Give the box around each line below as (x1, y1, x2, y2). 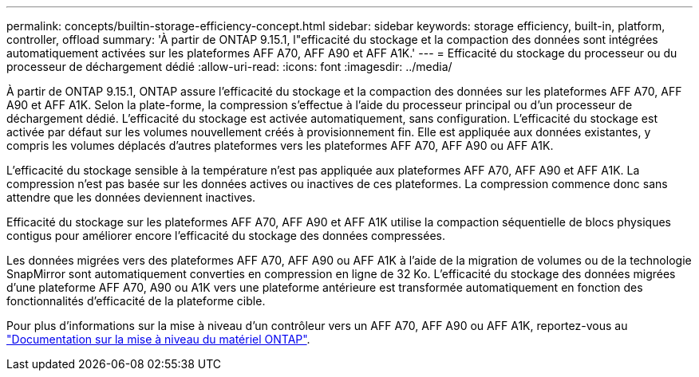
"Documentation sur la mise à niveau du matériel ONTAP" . (6, 332, 310, 346)
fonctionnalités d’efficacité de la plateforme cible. (6, 294, 266, 308)
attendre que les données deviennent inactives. (6, 190, 256, 204)
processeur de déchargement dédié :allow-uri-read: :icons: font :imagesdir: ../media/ (6, 60, 452, 73)
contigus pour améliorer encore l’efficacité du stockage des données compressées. (6, 229, 445, 242)
